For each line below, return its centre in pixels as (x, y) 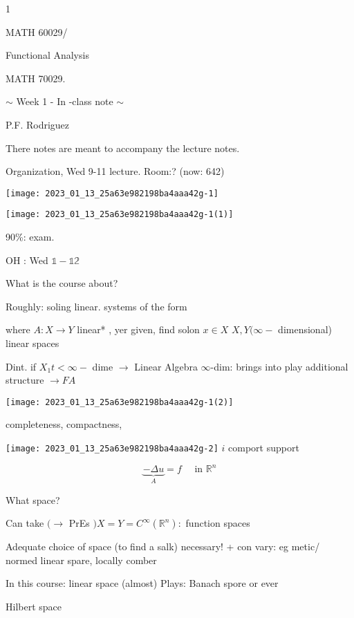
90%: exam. (30, 237)
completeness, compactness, (64, 424)
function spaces (218, 523)
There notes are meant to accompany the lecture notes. (123, 148)
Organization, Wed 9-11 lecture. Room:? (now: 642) (115, 171)
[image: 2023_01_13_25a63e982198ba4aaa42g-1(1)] (120, 215)
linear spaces (32, 343)
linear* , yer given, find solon (138, 329)
